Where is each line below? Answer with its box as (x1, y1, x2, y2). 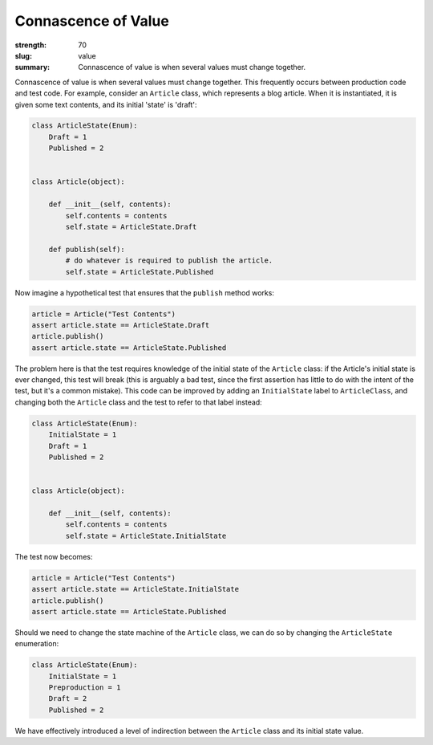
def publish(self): (48, 245, 126, 254)
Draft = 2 (48, 694, 87, 703)
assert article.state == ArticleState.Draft (31, 320, 210, 329)
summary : (14, 63, 51, 72)
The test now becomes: (14, 552, 93, 561)
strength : (14, 40, 47, 50)
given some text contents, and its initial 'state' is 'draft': (14, 100, 197, 109)
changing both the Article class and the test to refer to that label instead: (14, 397, 262, 407)
